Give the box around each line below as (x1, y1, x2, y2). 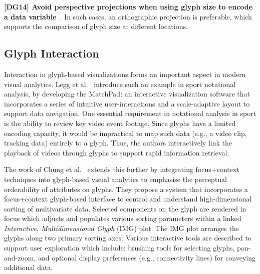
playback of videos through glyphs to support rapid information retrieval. (4, 147, 229, 157)
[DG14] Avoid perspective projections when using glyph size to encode (4, 1, 253, 11)
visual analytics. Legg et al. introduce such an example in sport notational (4, 78, 236, 89)
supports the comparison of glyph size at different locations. (4, 21, 188, 31)
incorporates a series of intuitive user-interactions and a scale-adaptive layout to (4, 98, 250, 108)
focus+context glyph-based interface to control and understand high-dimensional (4, 193, 252, 204)
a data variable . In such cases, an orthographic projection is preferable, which (4, 11, 252, 21)
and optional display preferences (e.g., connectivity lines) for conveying (38, 252, 256, 262)
